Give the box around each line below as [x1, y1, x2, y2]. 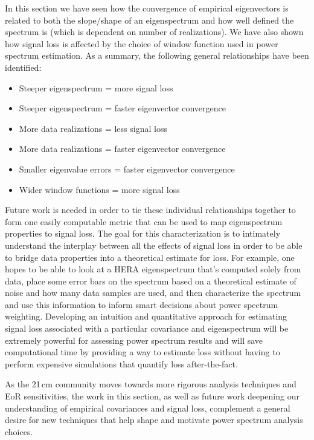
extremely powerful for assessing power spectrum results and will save [5, 333, 263, 346]
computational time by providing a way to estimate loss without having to [5, 346, 280, 358]
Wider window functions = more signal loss [19, 183, 180, 195]
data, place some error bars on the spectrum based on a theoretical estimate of [5, 274, 296, 287]
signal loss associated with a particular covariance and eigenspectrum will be [5, 322, 289, 335]
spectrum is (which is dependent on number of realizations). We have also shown [5, 25, 304, 38]
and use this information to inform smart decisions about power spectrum [5, 298, 278, 310]
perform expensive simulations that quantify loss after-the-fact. [5, 357, 238, 370]
